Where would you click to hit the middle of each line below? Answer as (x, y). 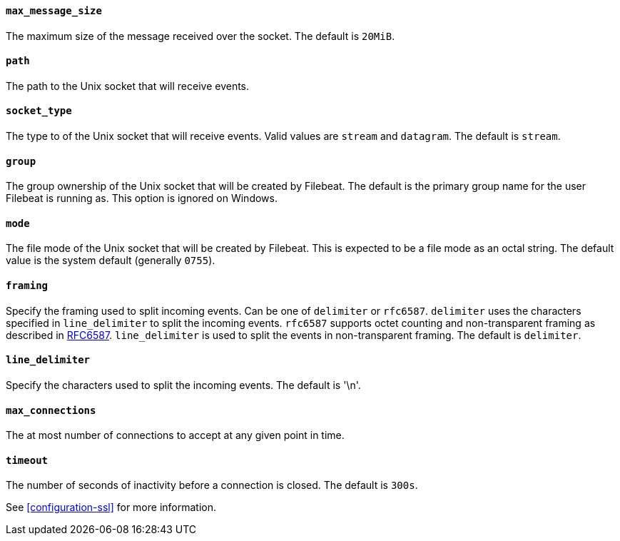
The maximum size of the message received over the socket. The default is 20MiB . (200, 36)
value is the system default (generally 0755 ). (111, 261)
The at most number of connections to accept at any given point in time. (175, 435)
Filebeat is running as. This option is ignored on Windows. (142, 198)
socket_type (39, 111)
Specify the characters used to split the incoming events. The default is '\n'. (183, 385)
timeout (27, 460)
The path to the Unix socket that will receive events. (128, 86)
